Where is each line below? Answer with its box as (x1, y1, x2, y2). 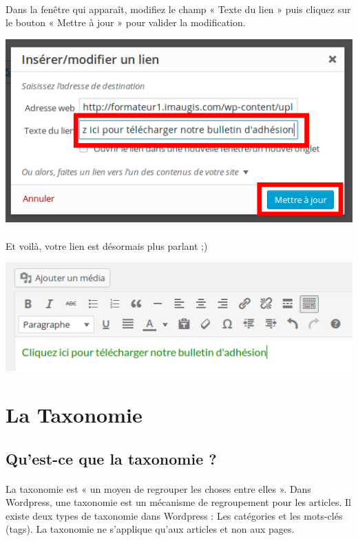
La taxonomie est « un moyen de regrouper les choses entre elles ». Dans (6, 481, 311, 496)
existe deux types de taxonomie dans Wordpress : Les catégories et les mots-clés (6, 508, 343, 522)
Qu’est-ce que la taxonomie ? (6, 447, 217, 469)
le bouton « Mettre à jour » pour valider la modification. (6, 15, 246, 30)
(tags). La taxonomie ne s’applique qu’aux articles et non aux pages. (6, 522, 295, 536)
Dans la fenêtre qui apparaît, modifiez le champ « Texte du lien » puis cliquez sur (6, 1, 351, 16)
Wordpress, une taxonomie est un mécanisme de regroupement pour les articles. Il (6, 495, 351, 509)
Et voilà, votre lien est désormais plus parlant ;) (6, 238, 208, 253)
